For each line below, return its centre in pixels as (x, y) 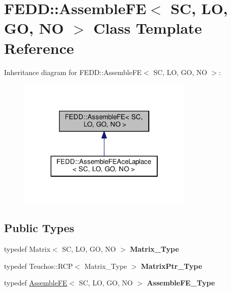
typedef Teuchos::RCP (39, 266)
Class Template (148, 28)
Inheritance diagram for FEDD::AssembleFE (73, 72)
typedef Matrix (27, 249)
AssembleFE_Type (181, 283)
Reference (39, 48)
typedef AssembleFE (36, 283)
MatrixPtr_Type (171, 266)
